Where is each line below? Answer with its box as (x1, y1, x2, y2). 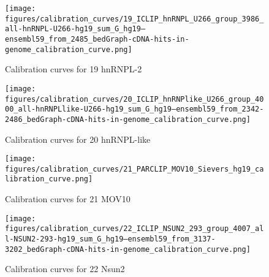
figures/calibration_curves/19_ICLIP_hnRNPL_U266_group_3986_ (5, 14, 264, 23)
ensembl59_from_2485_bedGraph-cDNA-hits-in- (5, 34, 189, 44)
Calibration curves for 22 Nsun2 (5, 262, 125, 275)
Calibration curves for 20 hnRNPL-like (5, 132, 151, 145)
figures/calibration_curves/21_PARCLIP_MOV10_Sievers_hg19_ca (5, 164, 264, 173)
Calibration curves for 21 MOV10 (5, 192, 131, 205)
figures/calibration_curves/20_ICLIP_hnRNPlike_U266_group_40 (5, 94, 264, 104)
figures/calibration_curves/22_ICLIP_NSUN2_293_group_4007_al (5, 224, 264, 233)
